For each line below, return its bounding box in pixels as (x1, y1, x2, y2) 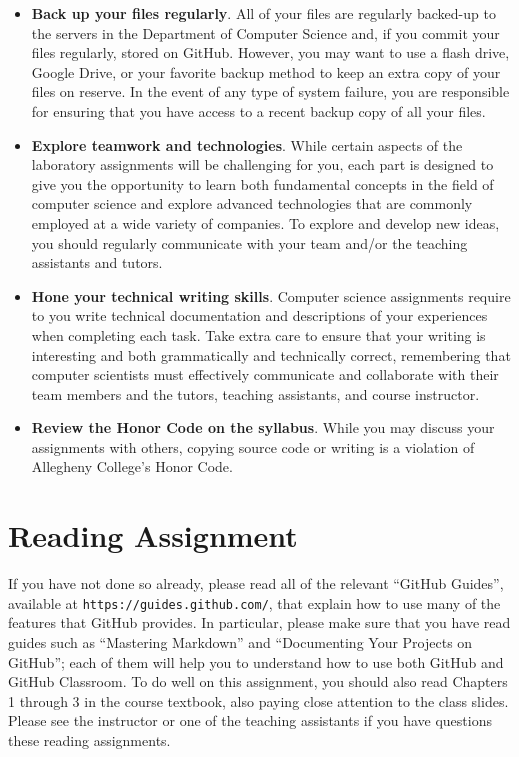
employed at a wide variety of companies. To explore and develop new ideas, (31, 212, 500, 233)
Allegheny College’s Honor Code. (31, 456, 233, 477)
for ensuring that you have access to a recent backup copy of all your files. (31, 100, 486, 121)
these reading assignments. (8, 730, 171, 750)
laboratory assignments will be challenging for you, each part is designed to (31, 154, 494, 175)
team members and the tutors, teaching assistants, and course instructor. (31, 383, 480, 404)
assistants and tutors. (31, 252, 163, 273)
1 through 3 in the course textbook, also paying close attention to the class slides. (8, 690, 509, 711)
